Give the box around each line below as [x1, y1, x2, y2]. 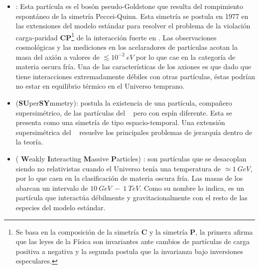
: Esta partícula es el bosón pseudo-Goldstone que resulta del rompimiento [15, 1, 244, 11]
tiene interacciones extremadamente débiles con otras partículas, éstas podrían [15, 71, 255, 81]
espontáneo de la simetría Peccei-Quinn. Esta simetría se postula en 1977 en [15, 10, 249, 21]
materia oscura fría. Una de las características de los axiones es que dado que [15, 61, 252, 72]
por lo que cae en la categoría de [136, 51, 236, 62]
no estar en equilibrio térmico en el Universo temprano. [15, 81, 185, 91]
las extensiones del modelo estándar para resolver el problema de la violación [15, 20, 251, 31]
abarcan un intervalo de [15, 182, 88, 193]
